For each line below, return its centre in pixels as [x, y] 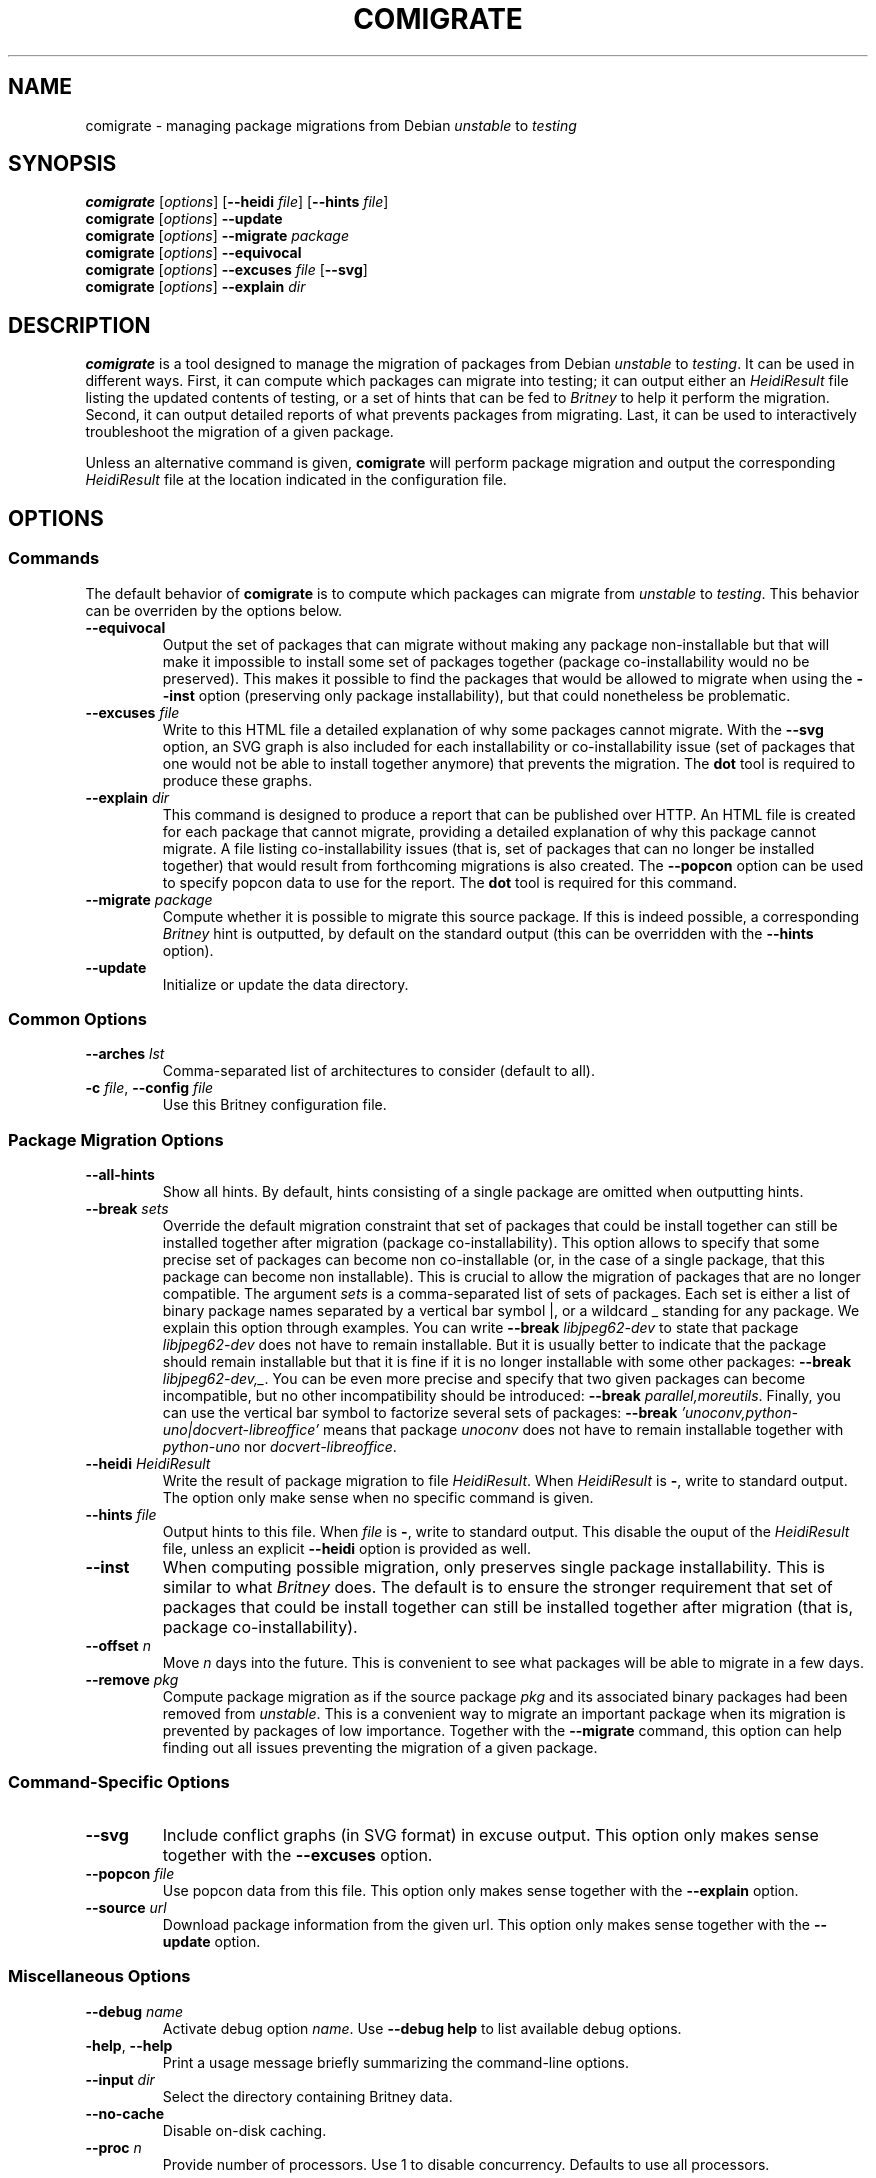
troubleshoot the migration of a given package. [239, 432]
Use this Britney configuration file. [274, 1105]
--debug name [134, 2011]
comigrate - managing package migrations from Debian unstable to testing [331, 125]
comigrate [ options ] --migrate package [217, 236]
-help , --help [129, 2045]
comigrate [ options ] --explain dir [195, 287]
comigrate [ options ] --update [184, 219]
